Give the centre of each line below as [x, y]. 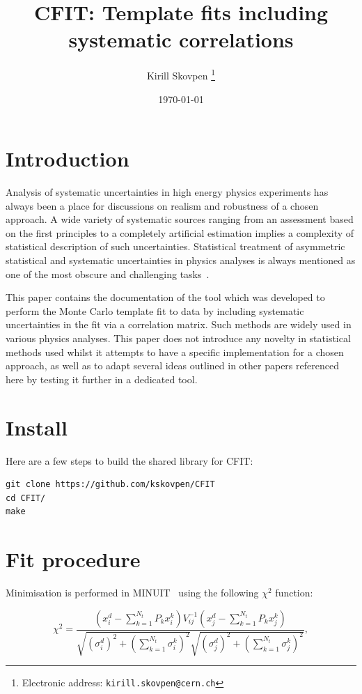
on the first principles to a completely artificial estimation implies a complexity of [180, 232]
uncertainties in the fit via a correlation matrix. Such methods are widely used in [179, 324]
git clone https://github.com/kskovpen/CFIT [110, 485]
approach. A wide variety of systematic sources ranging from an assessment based [180, 219]
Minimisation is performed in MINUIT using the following [132, 593]
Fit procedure [73, 559]
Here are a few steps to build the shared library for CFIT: [129, 460]
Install [37, 427]
